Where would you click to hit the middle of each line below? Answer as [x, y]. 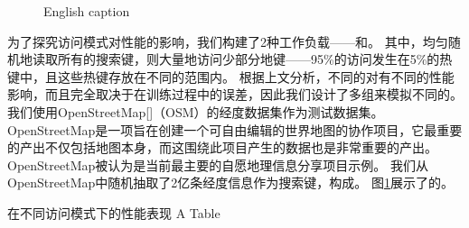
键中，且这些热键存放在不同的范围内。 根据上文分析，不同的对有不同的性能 [231, 76]
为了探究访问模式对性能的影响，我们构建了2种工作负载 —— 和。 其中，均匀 [228, 41]
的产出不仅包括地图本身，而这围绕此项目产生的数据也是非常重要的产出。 [222, 147]
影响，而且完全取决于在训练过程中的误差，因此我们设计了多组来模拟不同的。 [235, 94]
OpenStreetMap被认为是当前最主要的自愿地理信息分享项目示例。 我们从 [218, 164]
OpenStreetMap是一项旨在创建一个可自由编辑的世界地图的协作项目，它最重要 [235, 129]
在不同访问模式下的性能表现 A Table [114, 212]
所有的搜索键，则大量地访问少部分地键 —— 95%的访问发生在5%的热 [255, 59]
